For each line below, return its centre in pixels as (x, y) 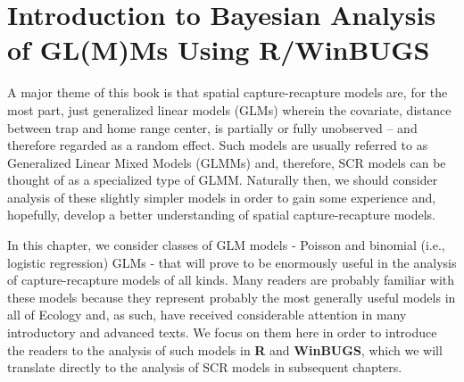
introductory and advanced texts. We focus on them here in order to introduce (222, 332)
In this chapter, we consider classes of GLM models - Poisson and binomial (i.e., (226, 245)
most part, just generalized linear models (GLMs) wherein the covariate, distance (229, 109)
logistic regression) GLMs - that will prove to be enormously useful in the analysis (232, 262)
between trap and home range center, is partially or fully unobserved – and (212, 127)
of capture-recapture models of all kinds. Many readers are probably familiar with (231, 280)
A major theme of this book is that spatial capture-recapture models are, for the (228, 92)
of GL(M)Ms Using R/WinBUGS (219, 50)
